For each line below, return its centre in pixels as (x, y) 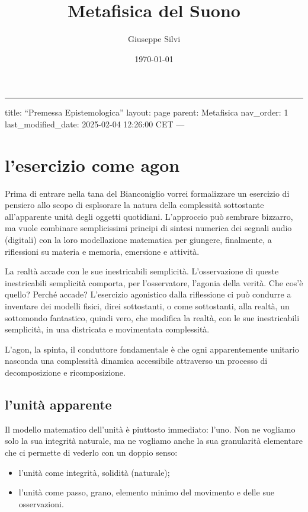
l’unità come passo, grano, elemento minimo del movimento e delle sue (146, 492)
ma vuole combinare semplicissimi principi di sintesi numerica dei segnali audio (148, 228)
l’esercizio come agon (92, 164)
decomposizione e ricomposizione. (65, 372)
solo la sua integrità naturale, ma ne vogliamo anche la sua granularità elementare (154, 441)
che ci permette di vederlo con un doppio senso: (91, 452)
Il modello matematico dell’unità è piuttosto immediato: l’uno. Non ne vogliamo (150, 429)
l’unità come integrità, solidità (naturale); (94, 472)
